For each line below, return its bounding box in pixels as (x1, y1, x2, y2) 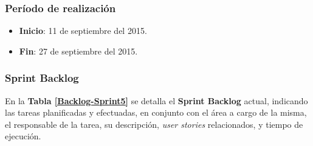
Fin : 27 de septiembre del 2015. (19, 44, 138, 57)
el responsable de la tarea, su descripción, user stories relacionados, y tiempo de (5, 118, 303, 130)
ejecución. (5, 130, 41, 142)
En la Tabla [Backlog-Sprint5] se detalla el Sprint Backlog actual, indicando (5, 94, 308, 107)
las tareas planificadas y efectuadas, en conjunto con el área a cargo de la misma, (5, 106, 307, 119)
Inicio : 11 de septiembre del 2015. (19, 24, 147, 37)
